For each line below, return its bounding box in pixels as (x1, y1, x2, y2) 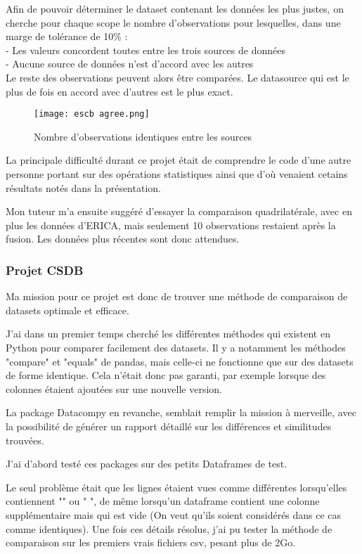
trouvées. (6, 432, 44, 447)
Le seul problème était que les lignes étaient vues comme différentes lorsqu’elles (6, 479, 347, 494)
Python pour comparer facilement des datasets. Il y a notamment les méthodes (6, 340, 346, 354)
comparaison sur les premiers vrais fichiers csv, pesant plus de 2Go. (6, 535, 296, 550)
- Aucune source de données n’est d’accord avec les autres (6, 56, 254, 71)
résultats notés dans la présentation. (6, 180, 161, 195)
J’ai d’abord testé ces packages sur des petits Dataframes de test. (6, 456, 287, 471)
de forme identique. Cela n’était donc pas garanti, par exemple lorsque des (6, 368, 326, 382)
